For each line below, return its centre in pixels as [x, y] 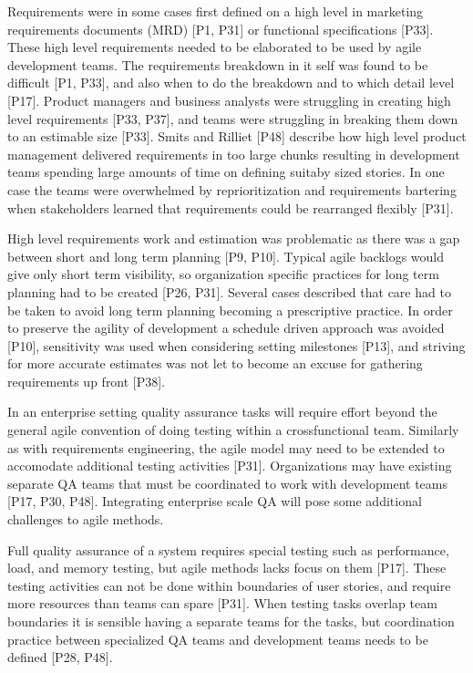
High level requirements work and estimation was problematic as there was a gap [234, 238]
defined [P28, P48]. [60, 657]
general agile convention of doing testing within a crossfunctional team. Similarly [233, 430]
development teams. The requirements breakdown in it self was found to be [218, 64]
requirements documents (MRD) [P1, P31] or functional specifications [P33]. [221, 29]
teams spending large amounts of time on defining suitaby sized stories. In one [226, 172]
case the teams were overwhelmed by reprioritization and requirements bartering [232, 189]
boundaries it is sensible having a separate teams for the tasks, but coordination [231, 621]
